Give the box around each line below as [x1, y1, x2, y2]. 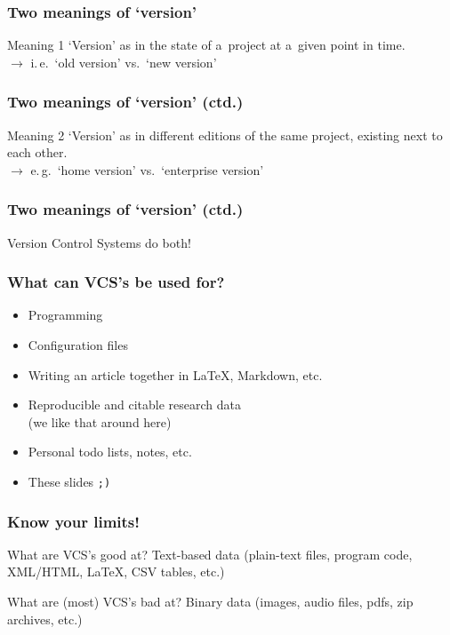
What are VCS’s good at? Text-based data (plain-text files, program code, [7, 544, 413, 563]
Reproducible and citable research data [28, 395, 241, 414]
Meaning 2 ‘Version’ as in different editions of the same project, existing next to [7, 125, 443, 144]
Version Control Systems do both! [7, 233, 191, 251]
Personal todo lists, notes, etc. [28, 442, 192, 461]
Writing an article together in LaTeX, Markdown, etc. [28, 365, 323, 384]
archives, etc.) [7, 609, 83, 628]
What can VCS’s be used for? [7, 271, 225, 293]
